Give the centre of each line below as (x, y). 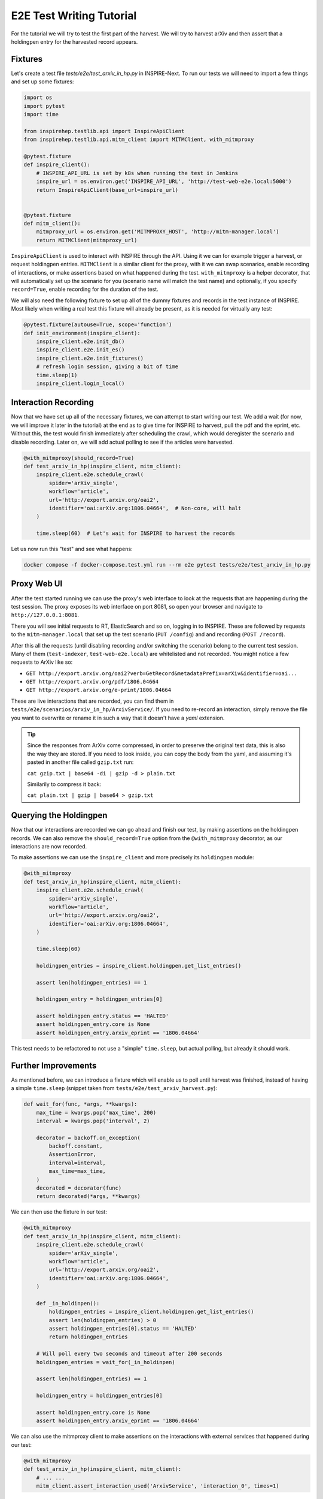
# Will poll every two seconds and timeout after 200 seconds (129, 1354)
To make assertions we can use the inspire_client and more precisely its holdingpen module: (132, 857)
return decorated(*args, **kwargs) (88, 1197)
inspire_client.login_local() (80, 383)
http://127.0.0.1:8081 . (45, 615)
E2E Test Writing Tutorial (74, 16)
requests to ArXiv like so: (42, 662)
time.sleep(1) (57, 375)
